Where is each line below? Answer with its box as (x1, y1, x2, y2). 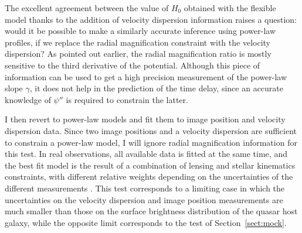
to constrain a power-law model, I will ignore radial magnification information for (5, 136, 297, 148)
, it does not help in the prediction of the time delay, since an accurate (29, 82, 284, 94)
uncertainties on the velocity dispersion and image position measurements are (5, 193, 283, 205)
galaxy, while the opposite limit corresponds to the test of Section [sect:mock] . (5, 216, 287, 228)
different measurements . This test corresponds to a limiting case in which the (5, 181, 285, 194)
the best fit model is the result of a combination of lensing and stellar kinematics (5, 159, 296, 171)
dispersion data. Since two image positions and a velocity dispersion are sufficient (5, 124, 297, 136)
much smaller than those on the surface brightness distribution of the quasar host (5, 205, 298, 217)
